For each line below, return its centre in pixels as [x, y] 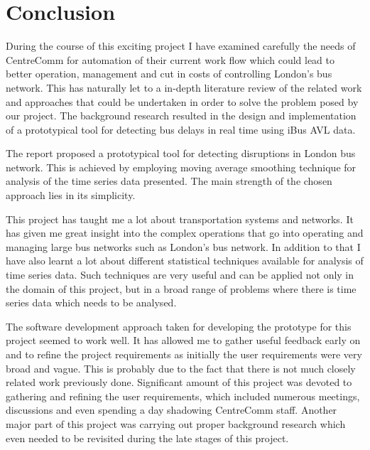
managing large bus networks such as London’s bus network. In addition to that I [183, 246]
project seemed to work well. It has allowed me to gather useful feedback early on [183, 340]
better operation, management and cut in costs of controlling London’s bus [169, 74]
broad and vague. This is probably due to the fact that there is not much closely [181, 368]
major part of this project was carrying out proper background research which [176, 423]
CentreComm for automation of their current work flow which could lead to [170, 59]
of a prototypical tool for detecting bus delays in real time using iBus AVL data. [181, 129]
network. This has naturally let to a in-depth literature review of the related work [184, 87]
